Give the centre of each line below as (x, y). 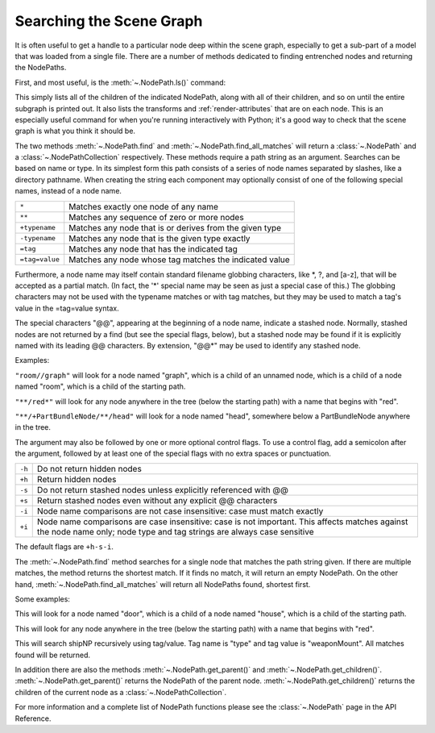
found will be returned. (53, 655)
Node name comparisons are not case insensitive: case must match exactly (180, 511)
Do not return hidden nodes (89, 469)
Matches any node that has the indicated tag (153, 248)
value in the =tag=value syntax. (67, 308)
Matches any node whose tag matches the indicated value (179, 260)
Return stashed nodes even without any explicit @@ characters (157, 501)
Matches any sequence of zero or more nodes (157, 217)
